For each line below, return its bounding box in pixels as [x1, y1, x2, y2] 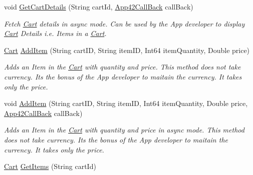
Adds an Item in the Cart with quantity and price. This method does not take [4, 61, 241, 72]
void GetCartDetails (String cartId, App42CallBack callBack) [4, 1, 193, 11]
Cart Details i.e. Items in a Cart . [4, 28, 107, 38]
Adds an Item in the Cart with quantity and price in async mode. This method [4, 124, 244, 135]
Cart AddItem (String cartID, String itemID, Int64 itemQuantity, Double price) [4, 44, 250, 55]
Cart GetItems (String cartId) [4, 161, 96, 171]
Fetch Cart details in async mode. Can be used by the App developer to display [4, 18, 245, 28]
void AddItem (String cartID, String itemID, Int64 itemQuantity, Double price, [4, 98, 248, 108]
